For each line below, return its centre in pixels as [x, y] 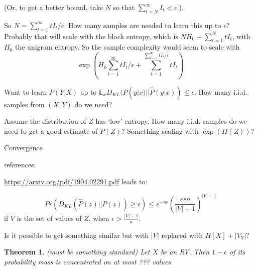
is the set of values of [49, 218]
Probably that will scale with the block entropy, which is [91, 36]
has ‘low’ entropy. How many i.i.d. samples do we [171, 121]
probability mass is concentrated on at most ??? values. [89, 261]
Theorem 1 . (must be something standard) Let [77, 252]
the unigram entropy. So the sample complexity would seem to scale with [127, 47]
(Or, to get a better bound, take [53, 7]
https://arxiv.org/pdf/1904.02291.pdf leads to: [76, 181]
